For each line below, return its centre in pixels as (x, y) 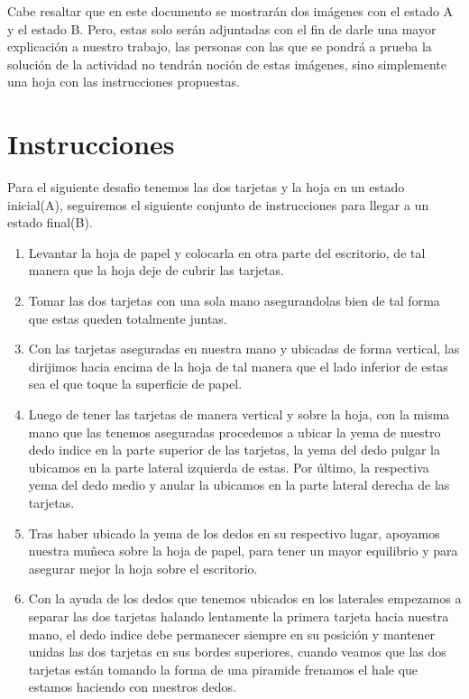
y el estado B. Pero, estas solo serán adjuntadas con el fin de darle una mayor (222, 28)
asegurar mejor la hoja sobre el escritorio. (143, 568)
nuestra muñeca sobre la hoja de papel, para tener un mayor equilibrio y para (243, 551)
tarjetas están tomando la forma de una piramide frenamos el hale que (223, 669)
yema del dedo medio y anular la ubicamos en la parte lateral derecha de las (239, 485)
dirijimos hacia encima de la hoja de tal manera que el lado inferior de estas (238, 366)
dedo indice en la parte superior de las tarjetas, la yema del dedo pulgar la (234, 450)
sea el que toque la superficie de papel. (135, 384)
